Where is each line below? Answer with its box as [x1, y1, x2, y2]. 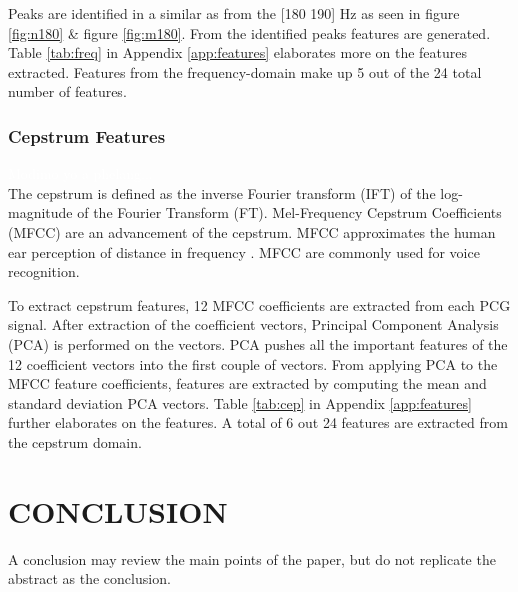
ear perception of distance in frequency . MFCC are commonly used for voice [8, 241, 480, 262]
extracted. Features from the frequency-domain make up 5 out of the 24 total [8, 61, 482, 82]
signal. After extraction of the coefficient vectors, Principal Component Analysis [8, 314, 499, 335]
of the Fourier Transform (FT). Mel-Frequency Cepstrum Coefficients [77, 202, 502, 223]
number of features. [8, 81, 127, 102]
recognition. [8, 261, 80, 282]
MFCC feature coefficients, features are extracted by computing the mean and [8, 373, 487, 394]
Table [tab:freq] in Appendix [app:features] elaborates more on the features [8, 42, 468, 63]
